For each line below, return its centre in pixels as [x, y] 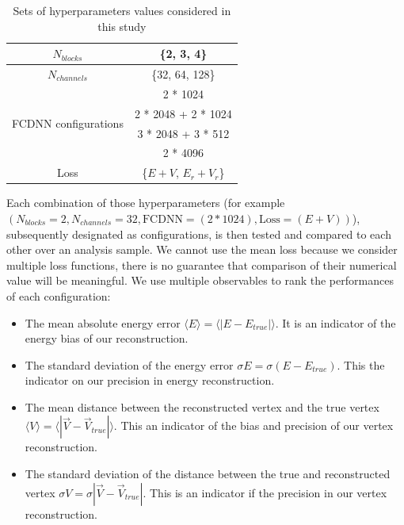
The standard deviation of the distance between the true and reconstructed [208, 474]
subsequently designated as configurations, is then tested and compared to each [199, 234]
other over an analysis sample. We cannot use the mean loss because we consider [202, 249]
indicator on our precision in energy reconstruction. [150, 380]
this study [122, 26]
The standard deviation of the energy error [129, 364]
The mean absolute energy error [103, 322]
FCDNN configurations [68, 123]
